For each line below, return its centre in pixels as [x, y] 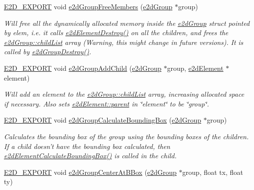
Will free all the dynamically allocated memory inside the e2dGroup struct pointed [127, 23]
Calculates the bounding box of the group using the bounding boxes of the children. [127, 136]
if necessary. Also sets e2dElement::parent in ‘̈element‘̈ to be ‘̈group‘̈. [106, 103]
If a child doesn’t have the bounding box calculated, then [87, 146]
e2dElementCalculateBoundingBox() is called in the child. [90, 156]
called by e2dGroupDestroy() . [48, 52]
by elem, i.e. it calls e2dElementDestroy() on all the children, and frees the [116, 32]
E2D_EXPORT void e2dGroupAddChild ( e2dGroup [83, 68]
